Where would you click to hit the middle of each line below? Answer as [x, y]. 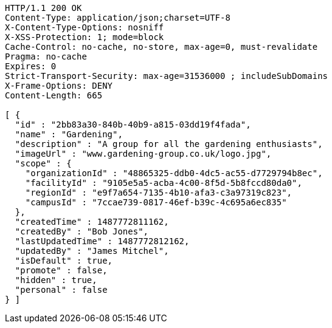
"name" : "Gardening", [69, 134]
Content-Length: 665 [54, 95]
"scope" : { [43, 163]
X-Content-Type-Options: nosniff [85, 27]
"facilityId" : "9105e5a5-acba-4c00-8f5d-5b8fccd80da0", [164, 183]
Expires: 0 [31, 66]
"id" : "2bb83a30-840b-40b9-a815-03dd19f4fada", [133, 125]
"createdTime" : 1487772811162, [92, 222]
